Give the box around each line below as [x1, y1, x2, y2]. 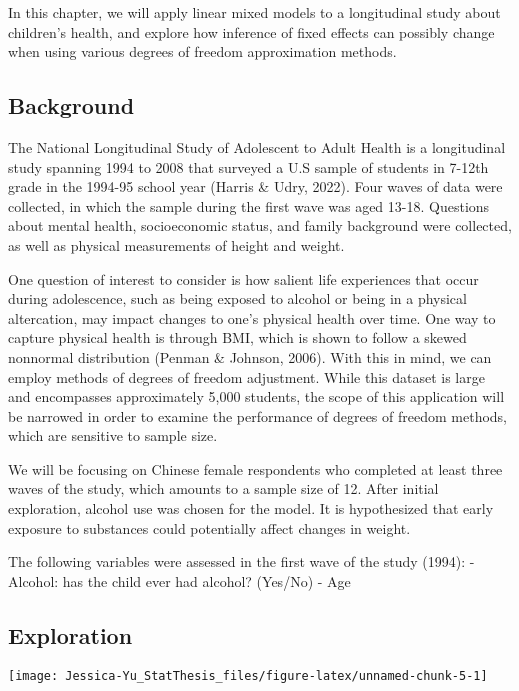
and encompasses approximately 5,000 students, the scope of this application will [8, 386, 505, 407]
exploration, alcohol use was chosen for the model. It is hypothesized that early [8, 498, 494, 519]
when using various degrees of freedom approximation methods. [8, 41, 397, 62]
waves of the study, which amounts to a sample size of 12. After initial [8, 478, 439, 499]
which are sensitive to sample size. [8, 425, 218, 446]
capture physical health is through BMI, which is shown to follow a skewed [8, 327, 467, 348]
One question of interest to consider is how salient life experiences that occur [8, 268, 479, 289]
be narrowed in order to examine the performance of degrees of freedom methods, [8, 405, 507, 426]
